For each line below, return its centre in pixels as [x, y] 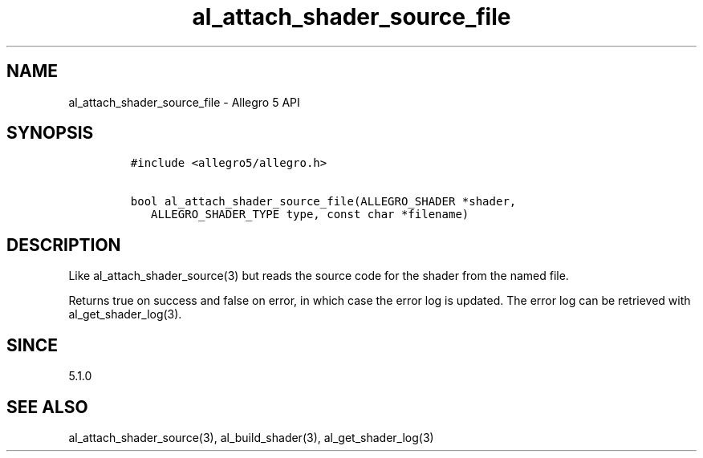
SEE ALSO [47, 407]
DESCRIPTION [64, 245]
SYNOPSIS [50, 133]
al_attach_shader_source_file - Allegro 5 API [184, 102]
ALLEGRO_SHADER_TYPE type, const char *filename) [310, 215]
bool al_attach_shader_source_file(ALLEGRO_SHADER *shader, [323, 202]
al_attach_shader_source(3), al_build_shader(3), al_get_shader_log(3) [251, 437]
